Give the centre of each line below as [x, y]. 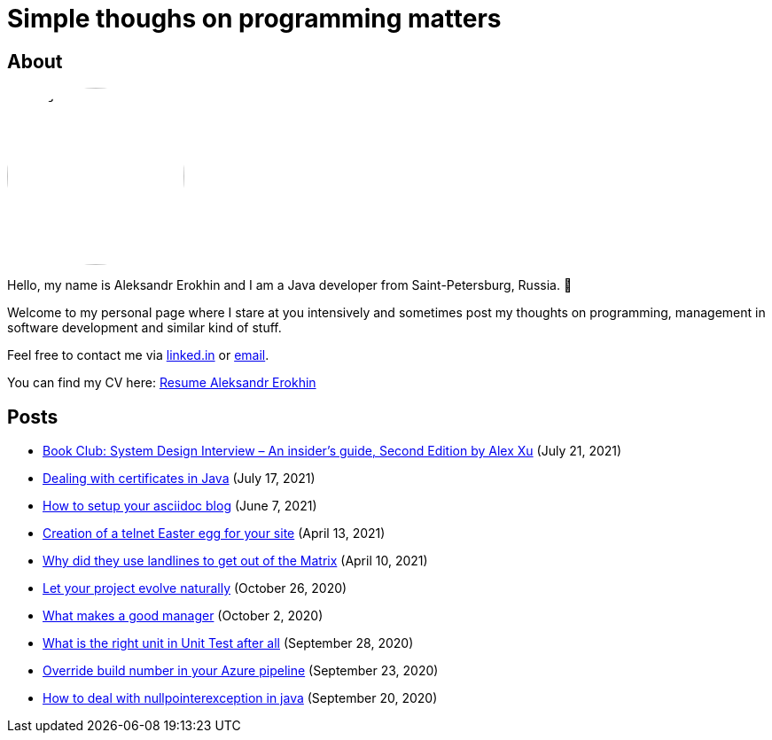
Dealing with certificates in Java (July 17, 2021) [179, 479]
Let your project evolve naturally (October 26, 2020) [195, 588]
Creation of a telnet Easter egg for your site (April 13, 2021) [214, 534]
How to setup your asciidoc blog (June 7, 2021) [180, 506]
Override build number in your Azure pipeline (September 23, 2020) [241, 671]
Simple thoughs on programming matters [254, 19]
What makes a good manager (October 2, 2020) [183, 616]
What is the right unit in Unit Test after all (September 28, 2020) [228, 643]
